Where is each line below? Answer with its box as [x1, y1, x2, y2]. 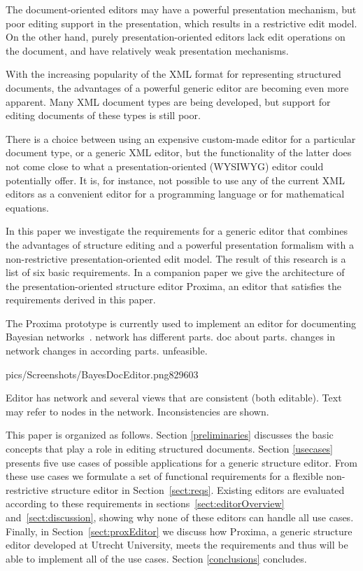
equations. [6, 200, 49, 214]
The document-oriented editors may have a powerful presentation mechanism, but [6, 2, 357, 16]
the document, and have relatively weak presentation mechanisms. [6, 43, 289, 57]
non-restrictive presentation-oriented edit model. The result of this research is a [6, 251, 346, 266]
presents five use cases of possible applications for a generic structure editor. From [6, 455, 357, 469]
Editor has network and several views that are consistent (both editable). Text [6, 390, 342, 405]
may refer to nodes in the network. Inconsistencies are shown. [6, 404, 269, 418]
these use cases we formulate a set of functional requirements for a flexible [6, 469, 323, 483]
